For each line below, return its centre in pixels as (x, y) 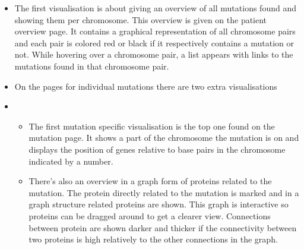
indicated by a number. (71, 161)
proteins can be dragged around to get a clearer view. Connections (150, 215)
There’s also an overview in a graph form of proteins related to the (150, 181)
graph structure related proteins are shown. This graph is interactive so (159, 204)
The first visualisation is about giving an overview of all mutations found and (155, 8)
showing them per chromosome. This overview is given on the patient (141, 19)
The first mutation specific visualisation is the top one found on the (152, 126)
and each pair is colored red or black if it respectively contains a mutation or (154, 42)
